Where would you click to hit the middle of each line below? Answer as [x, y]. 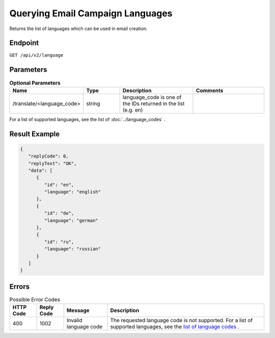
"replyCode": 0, [48, 156]
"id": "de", [59, 213]
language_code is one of [152, 97]
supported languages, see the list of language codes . [175, 327]
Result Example [35, 134]
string [93, 103]
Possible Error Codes [35, 300]
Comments [210, 90]
